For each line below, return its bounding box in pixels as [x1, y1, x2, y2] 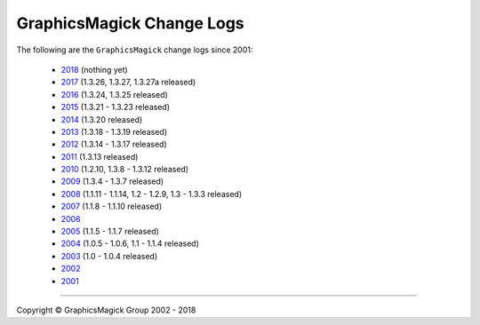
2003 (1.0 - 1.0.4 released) [60, 250, 158, 261]
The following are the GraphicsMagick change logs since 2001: [16, 44, 253, 55]
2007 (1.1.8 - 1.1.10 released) [60, 201, 163, 212]
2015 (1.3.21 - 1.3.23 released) [60, 102, 171, 113]
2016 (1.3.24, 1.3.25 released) [60, 89, 168, 99]
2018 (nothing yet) [60, 64, 128, 75]
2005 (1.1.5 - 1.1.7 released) [60, 226, 160, 237]
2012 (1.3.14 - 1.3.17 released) [60, 139, 168, 150]
